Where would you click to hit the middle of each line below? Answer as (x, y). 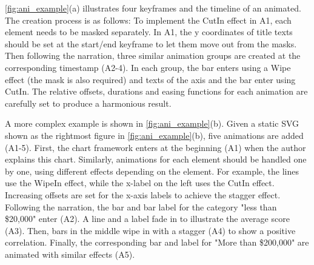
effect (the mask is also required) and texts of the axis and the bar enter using (150, 79)
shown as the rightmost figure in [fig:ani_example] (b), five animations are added (154, 135)
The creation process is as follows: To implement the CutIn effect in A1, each (148, 20)
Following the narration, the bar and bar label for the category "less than (141, 206)
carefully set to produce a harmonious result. (88, 103)
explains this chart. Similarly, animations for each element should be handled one (156, 159)
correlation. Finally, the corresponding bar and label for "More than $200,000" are (157, 242)
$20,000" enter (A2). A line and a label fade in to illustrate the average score (147, 219)
